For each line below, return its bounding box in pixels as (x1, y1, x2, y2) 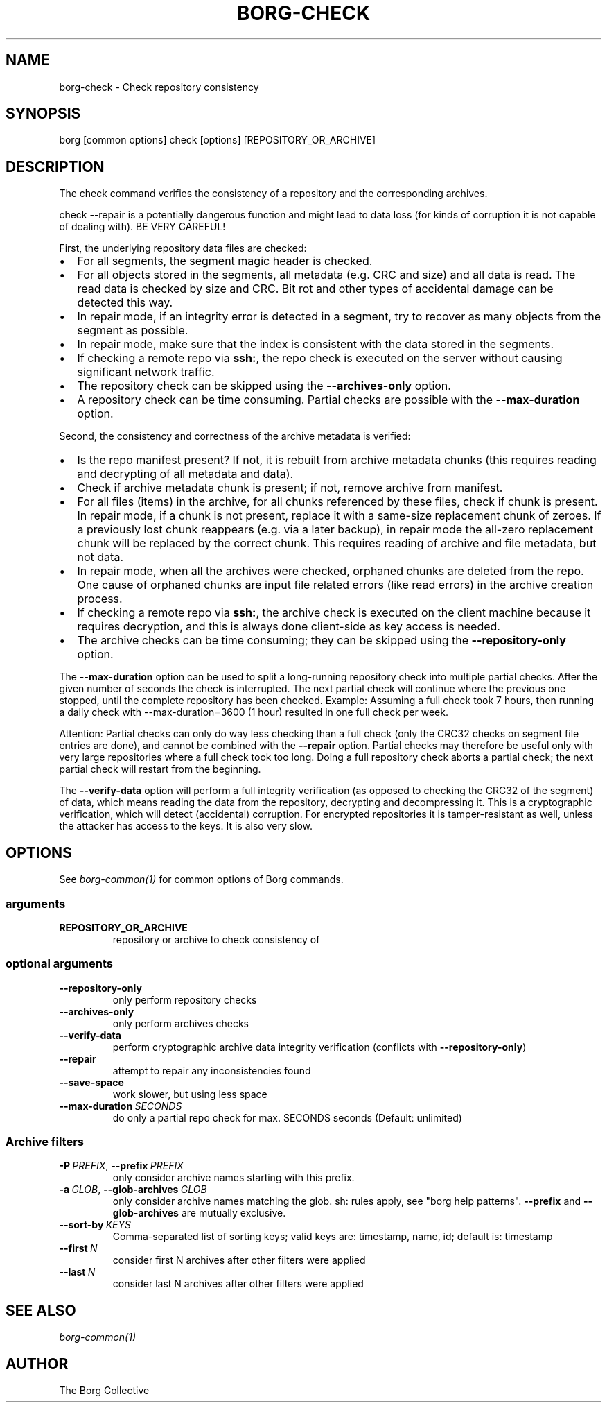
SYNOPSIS (6, 105, 81, 123)
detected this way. (77, 295, 173, 310)
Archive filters (6, 1135, 85, 1149)
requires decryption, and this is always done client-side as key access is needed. (77, 619, 500, 634)
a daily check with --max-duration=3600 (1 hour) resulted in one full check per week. (59, 706, 448, 719)
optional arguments (6, 956, 113, 971)
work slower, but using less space (112, 1088, 267, 1100)
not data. (77, 550, 123, 565)
